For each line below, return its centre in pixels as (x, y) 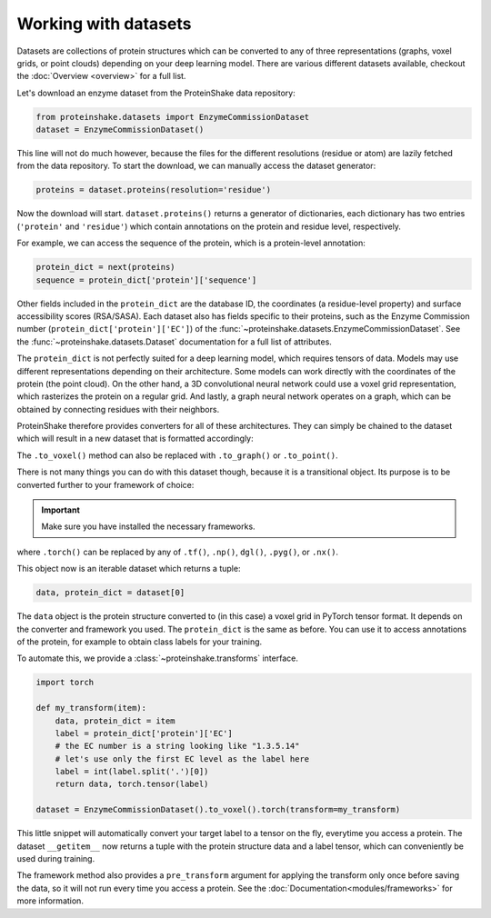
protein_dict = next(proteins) (106, 267)
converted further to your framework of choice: (105, 484)
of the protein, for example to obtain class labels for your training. (140, 642)
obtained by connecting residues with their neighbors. (118, 409)
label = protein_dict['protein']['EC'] (144, 733)
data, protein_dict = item (115, 721)
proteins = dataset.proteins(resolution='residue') (154, 190)
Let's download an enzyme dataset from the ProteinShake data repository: (156, 93)
